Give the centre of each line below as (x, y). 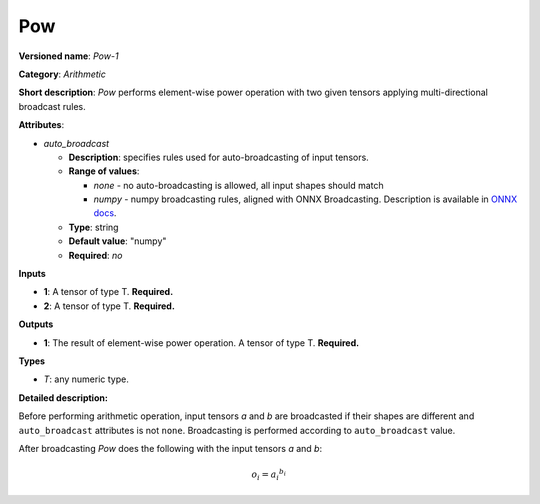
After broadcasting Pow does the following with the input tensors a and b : (170, 448)
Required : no (95, 255)
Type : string (93, 227)
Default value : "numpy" (117, 241)
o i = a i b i (269, 474)
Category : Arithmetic (62, 74)
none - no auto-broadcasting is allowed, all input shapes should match (238, 185)
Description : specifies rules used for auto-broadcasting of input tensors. (218, 157)
